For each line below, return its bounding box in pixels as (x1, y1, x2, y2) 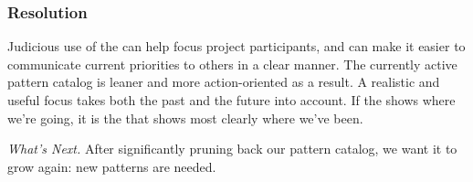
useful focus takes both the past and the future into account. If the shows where (7, 91, 456, 109)
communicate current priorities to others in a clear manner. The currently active (7, 54, 457, 73)
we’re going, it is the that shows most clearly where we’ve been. (7, 108, 363, 127)
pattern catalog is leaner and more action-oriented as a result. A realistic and (7, 72, 440, 91)
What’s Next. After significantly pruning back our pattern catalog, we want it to (7, 139, 457, 158)
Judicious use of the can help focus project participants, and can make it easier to (7, 37, 466, 56)
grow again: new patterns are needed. (7, 156, 216, 176)
